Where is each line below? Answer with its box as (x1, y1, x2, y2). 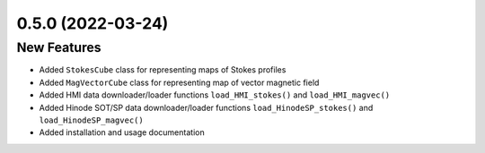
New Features (16, 39, 102, 55)
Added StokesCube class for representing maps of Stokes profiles (39, 64, 287, 75)
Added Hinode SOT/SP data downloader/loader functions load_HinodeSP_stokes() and (39, 102, 374, 113)
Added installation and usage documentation (39, 127, 206, 138)
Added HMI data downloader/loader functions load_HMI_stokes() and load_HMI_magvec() (39, 89, 391, 100)
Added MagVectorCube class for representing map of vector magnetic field (39, 77, 320, 88)
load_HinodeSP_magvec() (39, 115, 144, 125)
